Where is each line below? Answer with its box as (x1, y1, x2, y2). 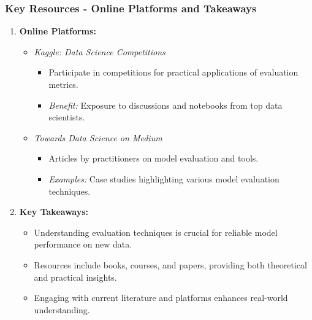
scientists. (48, 111, 85, 123)
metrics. (48, 78, 78, 90)
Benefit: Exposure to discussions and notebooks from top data (48, 98, 283, 111)
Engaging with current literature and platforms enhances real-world (34, 291, 288, 304)
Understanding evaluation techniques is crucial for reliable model (34, 225, 278, 238)
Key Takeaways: (19, 205, 89, 218)
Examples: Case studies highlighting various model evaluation (48, 172, 280, 185)
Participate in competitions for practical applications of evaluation (48, 66, 299, 79)
